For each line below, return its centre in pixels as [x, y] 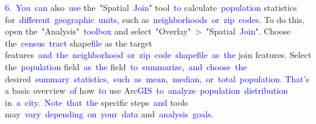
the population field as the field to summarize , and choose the [126, 66]
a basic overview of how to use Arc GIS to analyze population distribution [146, 90]
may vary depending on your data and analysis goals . [109, 114]
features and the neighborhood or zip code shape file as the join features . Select [158, 55]
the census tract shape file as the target [79, 43]
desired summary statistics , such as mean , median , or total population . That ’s [157, 78]
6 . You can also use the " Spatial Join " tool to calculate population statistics [151, 7]
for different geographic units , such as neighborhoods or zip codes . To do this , [155, 19]
